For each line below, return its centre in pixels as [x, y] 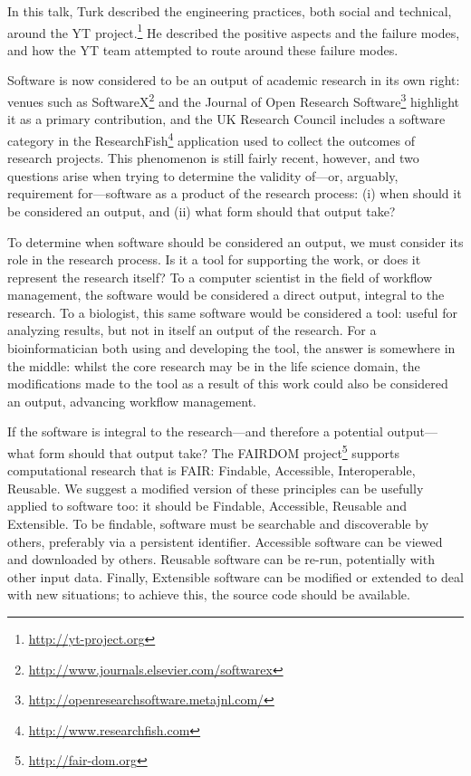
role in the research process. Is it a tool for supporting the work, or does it [214, 259]
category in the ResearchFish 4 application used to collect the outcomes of [211, 139]
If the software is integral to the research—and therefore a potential [196, 431]
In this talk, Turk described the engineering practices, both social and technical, [230, 11]
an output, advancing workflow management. [132, 401]
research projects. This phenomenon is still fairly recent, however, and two [213, 158]
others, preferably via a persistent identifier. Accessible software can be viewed [225, 541]
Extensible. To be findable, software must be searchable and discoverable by [218, 524]
